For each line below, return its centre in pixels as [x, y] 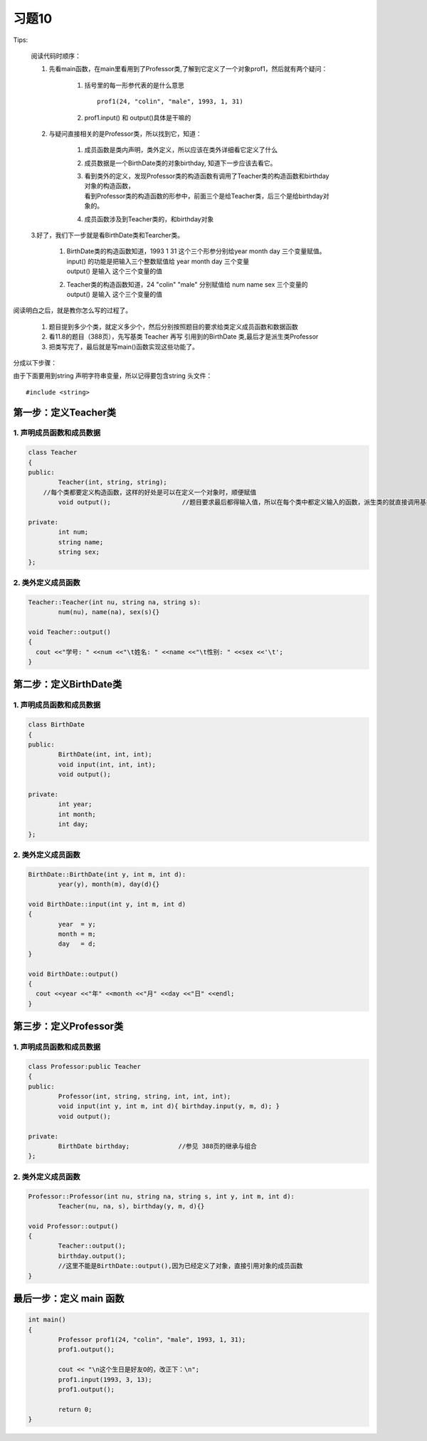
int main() [47, 1320]
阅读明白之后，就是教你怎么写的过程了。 [72, 310]
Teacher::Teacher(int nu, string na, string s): [115, 602]
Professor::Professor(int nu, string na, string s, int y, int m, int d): [162, 1196]
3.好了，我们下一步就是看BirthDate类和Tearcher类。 [107, 236]
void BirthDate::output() [73, 974]
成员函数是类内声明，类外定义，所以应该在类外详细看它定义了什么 [181, 150]
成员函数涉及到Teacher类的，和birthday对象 [149, 219]
